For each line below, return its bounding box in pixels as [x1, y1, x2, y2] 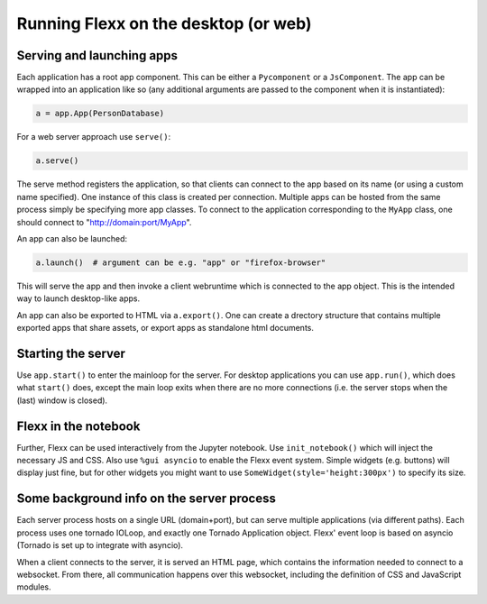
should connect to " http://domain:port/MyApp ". [16, 216, 192, 227]
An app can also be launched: [16, 233, 128, 243]
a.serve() [35, 156, 79, 166]
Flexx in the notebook [16, 418, 141, 434]
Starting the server [16, 345, 126, 361]
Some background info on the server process [16, 491, 277, 507]
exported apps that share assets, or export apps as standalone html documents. [16, 323, 315, 334]
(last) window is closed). [16, 395, 108, 406]
